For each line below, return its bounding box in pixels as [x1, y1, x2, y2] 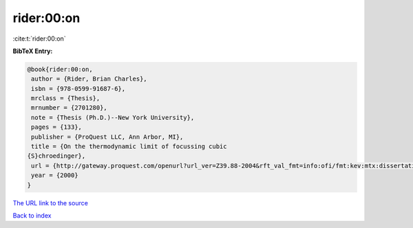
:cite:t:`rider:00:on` [12, 34, 66, 43]
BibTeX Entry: [12, 47, 53, 55]
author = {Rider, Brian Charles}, [31, 75, 147, 83]
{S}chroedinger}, [27, 152, 86, 160]
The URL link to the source [12, 198, 89, 207]
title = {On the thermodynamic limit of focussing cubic [31, 143, 227, 151]
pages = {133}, [31, 123, 83, 131]
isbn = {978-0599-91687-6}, [31, 85, 126, 92]
